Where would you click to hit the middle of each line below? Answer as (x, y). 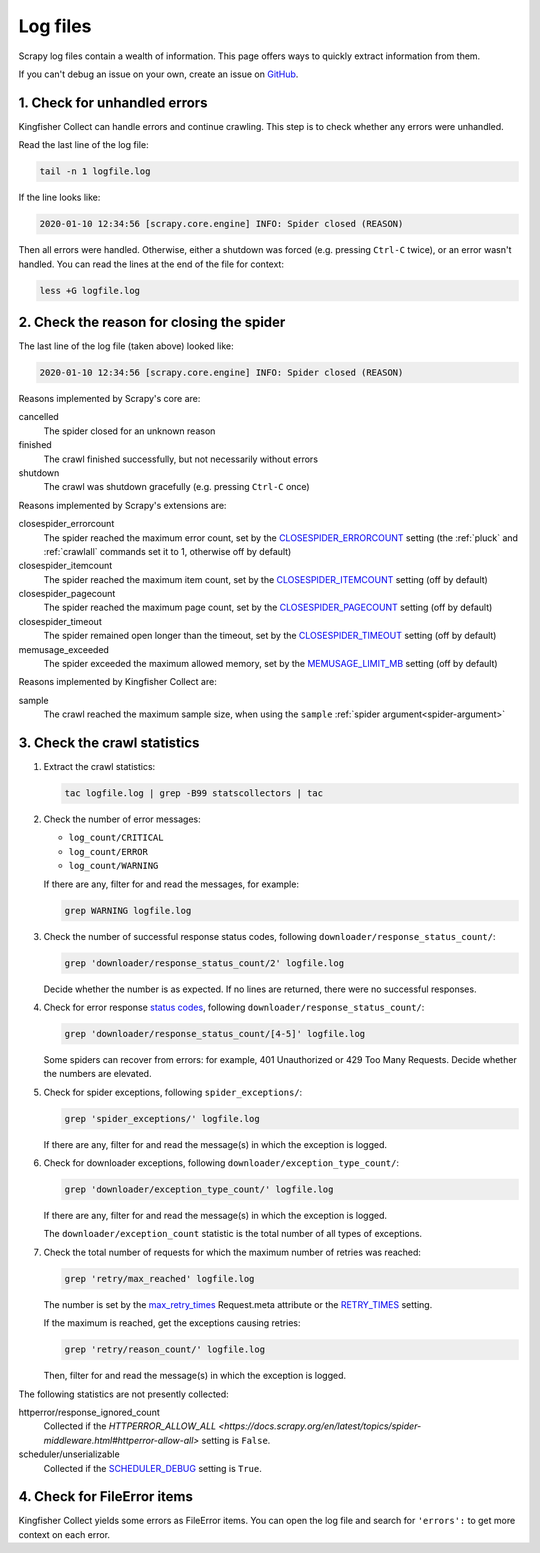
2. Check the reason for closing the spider (152, 321)
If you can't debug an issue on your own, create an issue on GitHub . (158, 74)
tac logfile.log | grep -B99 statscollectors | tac (194, 793)
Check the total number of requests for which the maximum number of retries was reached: (232, 1252)
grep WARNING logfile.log (128, 910)
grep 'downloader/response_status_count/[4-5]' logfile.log (215, 1033)
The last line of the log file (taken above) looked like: (126, 346)
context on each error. (64, 1534)
